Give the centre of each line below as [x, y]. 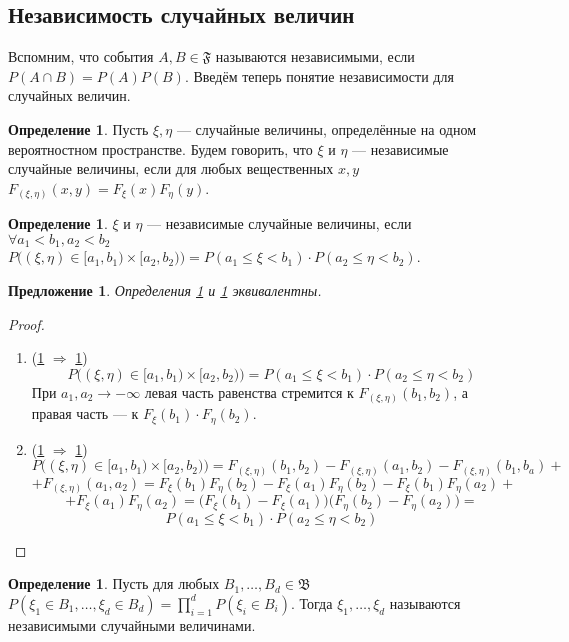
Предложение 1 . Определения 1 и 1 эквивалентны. [165, 289]
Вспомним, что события [81, 56]
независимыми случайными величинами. [132, 624]
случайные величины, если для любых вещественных [171, 168]
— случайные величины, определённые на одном [326, 128]
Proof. [26, 323]
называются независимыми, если [315, 56]
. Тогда [312, 602]
